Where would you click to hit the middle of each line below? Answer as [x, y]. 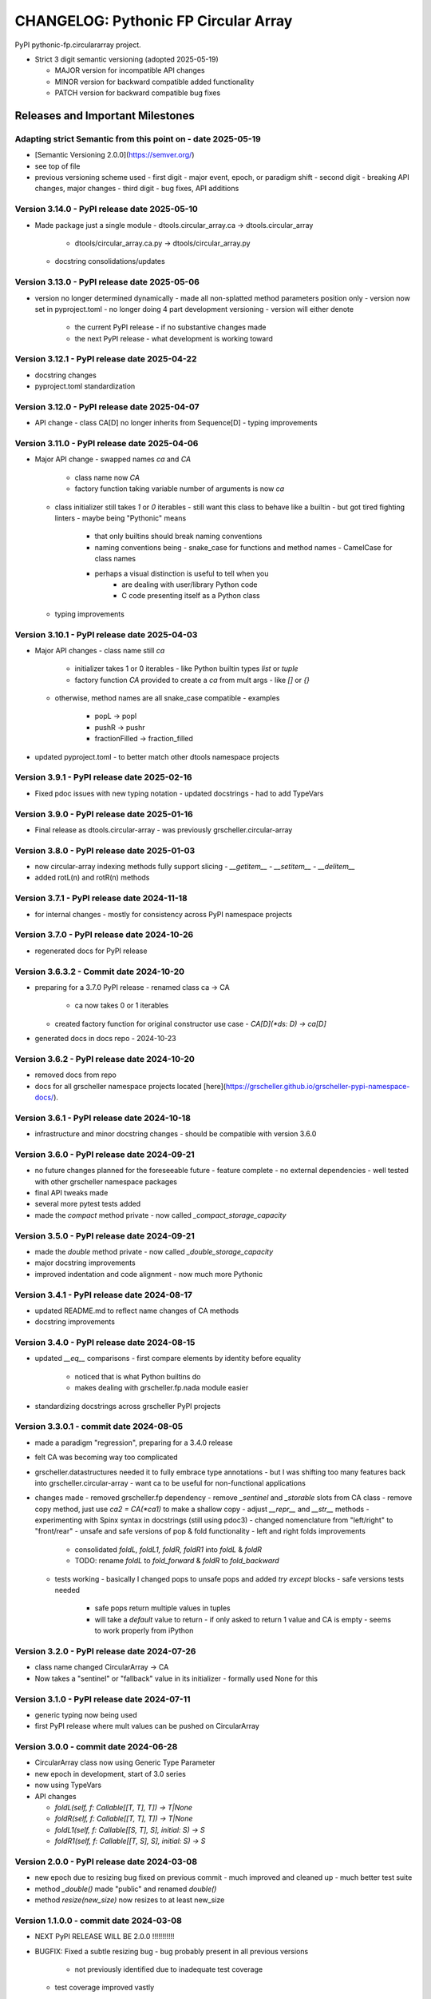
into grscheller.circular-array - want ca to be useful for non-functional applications [170, 1482]
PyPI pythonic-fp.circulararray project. [78, 45]
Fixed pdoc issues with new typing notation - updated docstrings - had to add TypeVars [179, 793]
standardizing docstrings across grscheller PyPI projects [128, 1406]
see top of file [57, 166]
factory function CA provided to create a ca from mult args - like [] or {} [192, 680]
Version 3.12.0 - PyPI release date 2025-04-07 [107, 406]
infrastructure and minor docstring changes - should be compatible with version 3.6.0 [176, 1134]
